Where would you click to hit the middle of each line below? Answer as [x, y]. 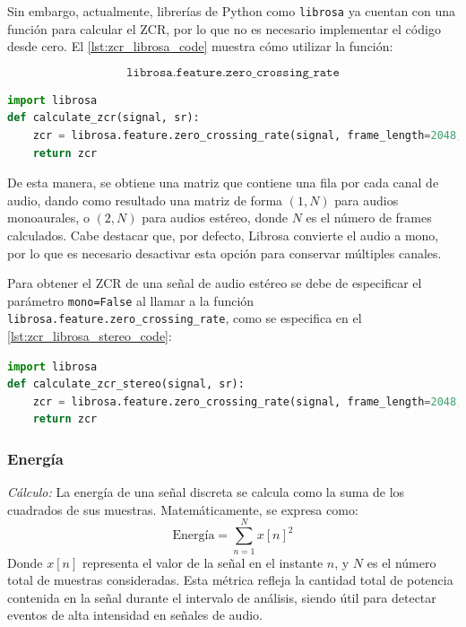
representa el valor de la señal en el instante [203, 562]
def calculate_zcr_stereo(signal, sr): [126, 384]
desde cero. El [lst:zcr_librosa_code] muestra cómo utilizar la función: [200, 46]
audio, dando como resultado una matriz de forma [145, 200]
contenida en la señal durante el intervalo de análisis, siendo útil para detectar [222, 597]
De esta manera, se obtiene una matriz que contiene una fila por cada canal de [223, 183]
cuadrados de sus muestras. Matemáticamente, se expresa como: [183, 509]
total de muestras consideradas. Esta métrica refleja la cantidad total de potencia [230, 580]
